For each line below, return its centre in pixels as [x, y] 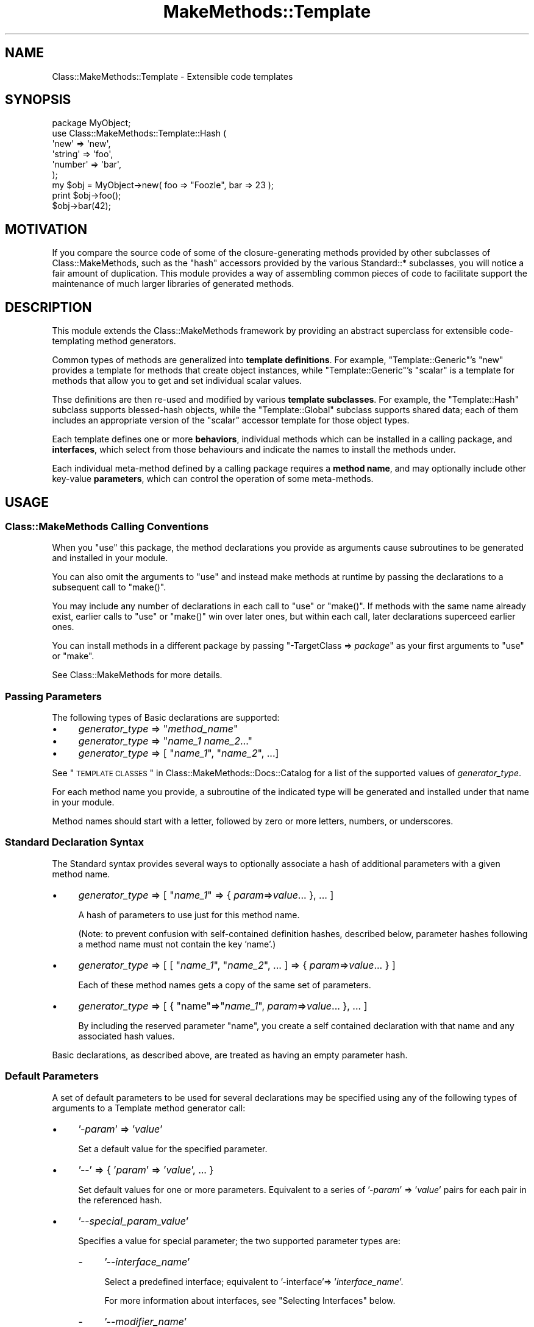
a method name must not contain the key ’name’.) [177, 944]
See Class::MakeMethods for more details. [137, 675]
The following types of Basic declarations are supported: [166, 718]
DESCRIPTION [48, 307]
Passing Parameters [53, 696]
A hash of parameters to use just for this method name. [189, 915]
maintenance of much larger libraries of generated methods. [173, 284]
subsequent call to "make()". [109, 587]
